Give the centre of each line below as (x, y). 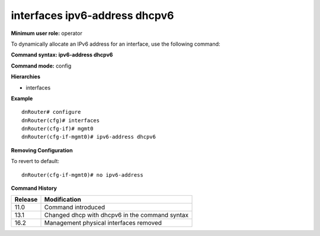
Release (26, 200)
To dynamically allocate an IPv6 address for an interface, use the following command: (116, 44)
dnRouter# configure (51, 112)
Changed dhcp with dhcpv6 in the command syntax (116, 215)
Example (22, 98)
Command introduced (75, 208)
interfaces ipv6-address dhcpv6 (92, 15)
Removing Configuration (42, 150)
